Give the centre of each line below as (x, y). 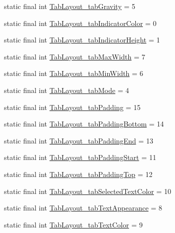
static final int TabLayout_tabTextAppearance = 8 (83, 208)
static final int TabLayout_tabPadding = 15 (72, 107)
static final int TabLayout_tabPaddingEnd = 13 (79, 140)
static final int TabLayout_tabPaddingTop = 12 (78, 174)
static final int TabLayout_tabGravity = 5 (70, 6)
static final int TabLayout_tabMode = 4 (67, 90)
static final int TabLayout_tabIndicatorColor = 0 (80, 23)
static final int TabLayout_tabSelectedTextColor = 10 (88, 191)
